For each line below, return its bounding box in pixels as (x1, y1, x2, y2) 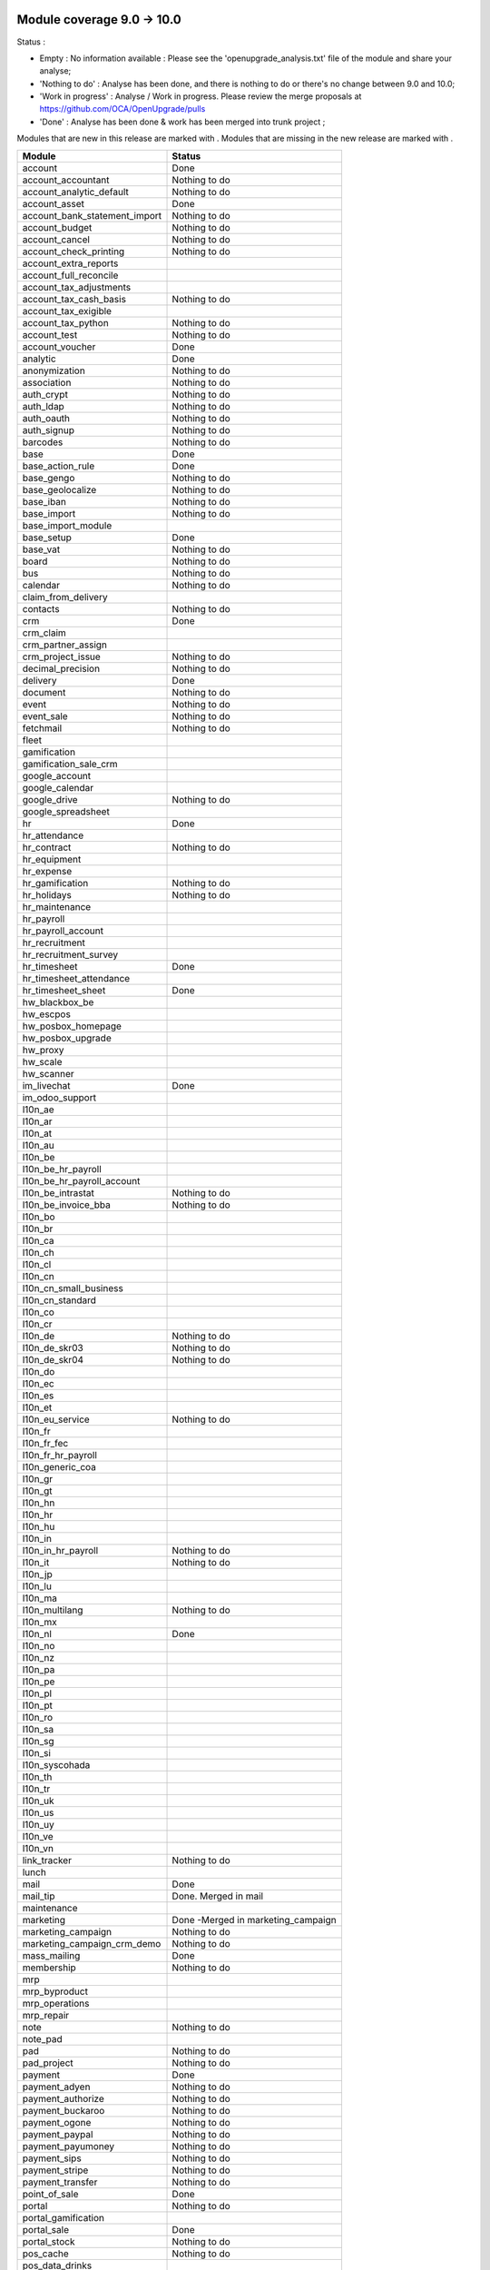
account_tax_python (22, 316, 109, 329)
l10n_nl (22, 1627, 52, 1640)
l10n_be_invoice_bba (22, 1199, 111, 1211)
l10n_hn (22, 1496, 55, 1509)
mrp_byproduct (22, 1985, 88, 1998)
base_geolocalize (22, 483, 97, 496)
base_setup (22, 531, 73, 544)
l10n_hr (22, 1508, 54, 1521)
